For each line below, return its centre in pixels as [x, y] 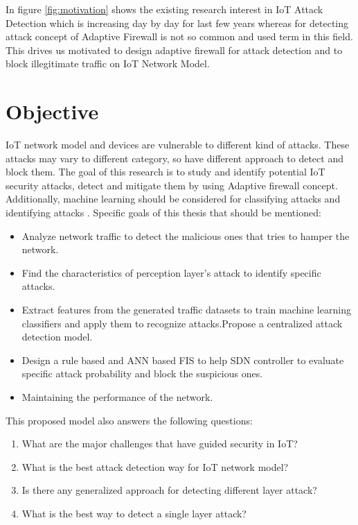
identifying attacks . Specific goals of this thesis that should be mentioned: [163, 213]
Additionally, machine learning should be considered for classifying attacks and [173, 199]
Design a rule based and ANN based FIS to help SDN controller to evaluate [183, 360]
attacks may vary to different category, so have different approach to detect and [174, 158]
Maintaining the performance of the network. [117, 397]
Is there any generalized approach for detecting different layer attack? [169, 490]
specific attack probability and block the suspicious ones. [142, 373]
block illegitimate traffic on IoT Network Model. [108, 63]
